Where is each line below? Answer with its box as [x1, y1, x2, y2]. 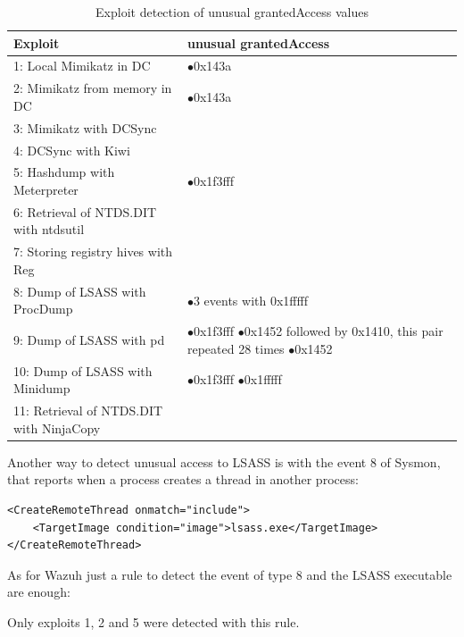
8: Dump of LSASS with [13, 281, 146, 300]
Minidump [13, 379, 70, 398]
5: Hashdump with [13, 163, 115, 181]
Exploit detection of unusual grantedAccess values [95, 3, 369, 21]
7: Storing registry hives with [13, 242, 173, 261]
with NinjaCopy [13, 418, 101, 437]
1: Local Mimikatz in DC [13, 56, 151, 75]
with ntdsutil [13, 220, 85, 239]
